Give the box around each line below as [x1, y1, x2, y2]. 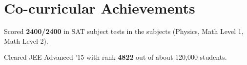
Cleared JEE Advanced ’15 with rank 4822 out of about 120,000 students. [4, 52, 227, 62]
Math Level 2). [4, 35, 48, 46]
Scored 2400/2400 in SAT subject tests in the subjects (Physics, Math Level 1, [4, 26, 244, 36]
